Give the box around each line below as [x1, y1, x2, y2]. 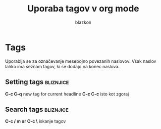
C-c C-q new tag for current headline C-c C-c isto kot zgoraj [5, 91, 129, 97]
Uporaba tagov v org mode [27, 3, 140, 14]
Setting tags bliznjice [5, 78, 69, 86]
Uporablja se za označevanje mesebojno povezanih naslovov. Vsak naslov [5, 58, 157, 64]
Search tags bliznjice [5, 105, 69, 114]
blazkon [75, 19, 92, 25]
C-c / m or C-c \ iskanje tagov [5, 118, 66, 124]
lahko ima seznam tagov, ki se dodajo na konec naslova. [5, 63, 120, 69]
